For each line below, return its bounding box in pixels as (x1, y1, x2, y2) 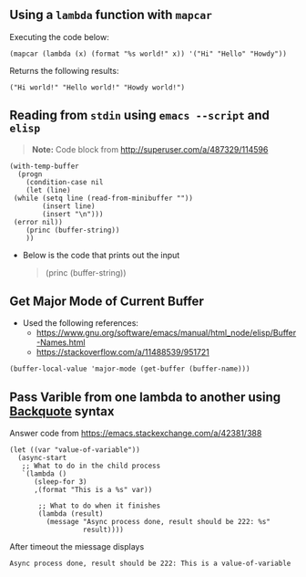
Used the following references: (22, 318, 139, 329)
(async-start (17, 454, 67, 463)
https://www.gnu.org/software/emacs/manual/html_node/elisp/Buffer (36, 328, 297, 339)
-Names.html (36, 337, 86, 348)
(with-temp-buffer (9, 162, 79, 171)
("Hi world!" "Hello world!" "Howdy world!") (9, 82, 185, 92)
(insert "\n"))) (42, 209, 104, 218)
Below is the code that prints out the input (22, 249, 180, 260)
